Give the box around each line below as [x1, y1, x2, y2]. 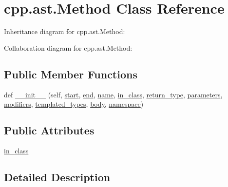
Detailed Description [4, 169, 111, 184]
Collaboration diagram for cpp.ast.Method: [4, 42, 133, 53]
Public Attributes [4, 123, 95, 138]
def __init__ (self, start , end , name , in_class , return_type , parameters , [4, 89, 223, 99]
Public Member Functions [4, 66, 137, 81]
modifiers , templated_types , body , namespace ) [4, 99, 144, 109]
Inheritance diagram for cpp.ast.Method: [4, 26, 125, 37]
